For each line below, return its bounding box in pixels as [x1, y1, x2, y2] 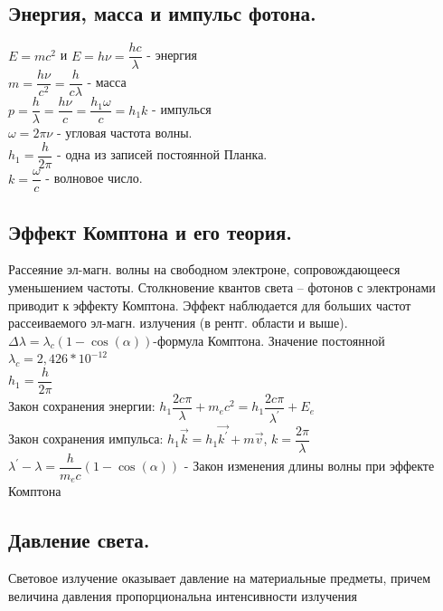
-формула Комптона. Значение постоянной [153, 330, 385, 349]
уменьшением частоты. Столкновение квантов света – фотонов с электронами [8, 277, 436, 296]
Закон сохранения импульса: [8, 429, 164, 448]
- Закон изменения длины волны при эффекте [184, 456, 435, 475]
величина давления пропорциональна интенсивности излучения [8, 586, 357, 605]
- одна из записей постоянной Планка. [57, 145, 268, 164]
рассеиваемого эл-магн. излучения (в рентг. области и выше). [8, 313, 348, 332]
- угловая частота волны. [56, 123, 193, 142]
